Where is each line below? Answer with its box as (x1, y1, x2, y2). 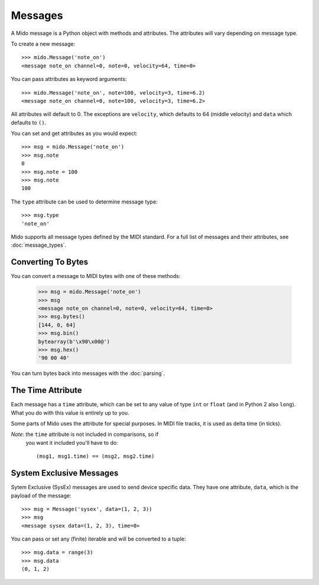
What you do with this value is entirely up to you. (11, 409, 129, 416)
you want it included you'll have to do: (25, 439, 118, 446)
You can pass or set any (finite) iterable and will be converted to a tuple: (11, 535, 186, 542)
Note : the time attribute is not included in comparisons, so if (11, 431, 159, 438)
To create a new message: (11, 40, 76, 47)
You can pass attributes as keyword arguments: (11, 76, 127, 83)
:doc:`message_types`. (11, 241, 67, 248)
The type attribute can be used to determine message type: (11, 198, 158, 205)
